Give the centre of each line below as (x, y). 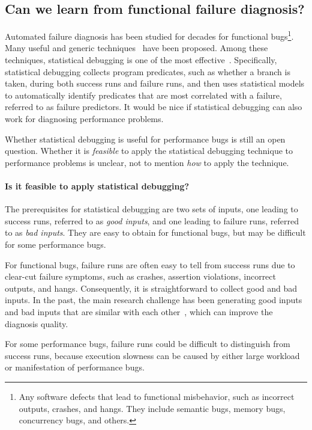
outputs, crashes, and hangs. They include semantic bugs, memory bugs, (152, 408)
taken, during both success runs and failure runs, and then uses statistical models (155, 83)
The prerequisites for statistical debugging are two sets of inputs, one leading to (151, 209)
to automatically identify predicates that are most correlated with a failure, (143, 95)
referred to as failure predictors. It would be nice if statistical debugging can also (154, 107)
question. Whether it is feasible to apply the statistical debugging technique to (149, 151)
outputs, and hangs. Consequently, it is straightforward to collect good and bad (151, 288)
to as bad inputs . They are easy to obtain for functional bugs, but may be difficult (155, 232)
